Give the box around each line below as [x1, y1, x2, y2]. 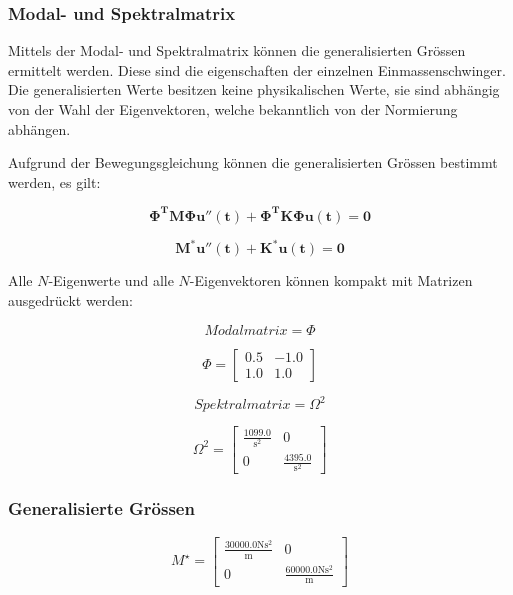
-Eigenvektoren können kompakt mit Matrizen [189, 270, 473, 291]
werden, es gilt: [8, 171, 101, 192]
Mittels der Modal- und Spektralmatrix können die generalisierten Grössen [8, 40, 466, 61]
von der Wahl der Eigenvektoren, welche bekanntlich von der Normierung [8, 99, 458, 119]
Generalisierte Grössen [8, 496, 195, 521]
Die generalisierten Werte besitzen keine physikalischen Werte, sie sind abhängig [8, 79, 500, 100]
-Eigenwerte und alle [48, 270, 174, 291]
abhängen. [8, 118, 71, 139]
